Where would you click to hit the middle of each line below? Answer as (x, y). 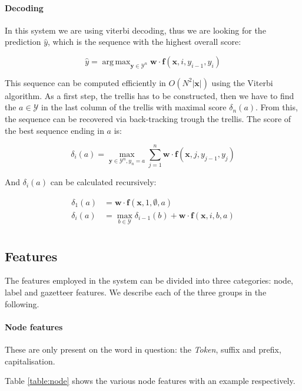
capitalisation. (30, 361)
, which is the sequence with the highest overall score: (145, 42)
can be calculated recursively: (103, 182)
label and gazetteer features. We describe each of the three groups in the (136, 292)
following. (22, 303)
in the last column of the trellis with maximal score (134, 107)
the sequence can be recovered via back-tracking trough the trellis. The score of (148, 118)
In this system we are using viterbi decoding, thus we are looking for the (135, 30)
